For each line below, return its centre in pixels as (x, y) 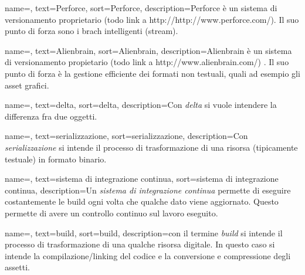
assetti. (17, 267)
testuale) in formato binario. (56, 159)
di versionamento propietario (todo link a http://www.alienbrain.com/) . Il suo (147, 62)
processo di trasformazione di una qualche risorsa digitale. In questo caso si (140, 244)
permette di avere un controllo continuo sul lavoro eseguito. (111, 213)
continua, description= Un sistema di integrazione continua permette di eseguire (148, 190)
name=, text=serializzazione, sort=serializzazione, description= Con (126, 136)
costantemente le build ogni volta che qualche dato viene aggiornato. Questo (142, 201)
